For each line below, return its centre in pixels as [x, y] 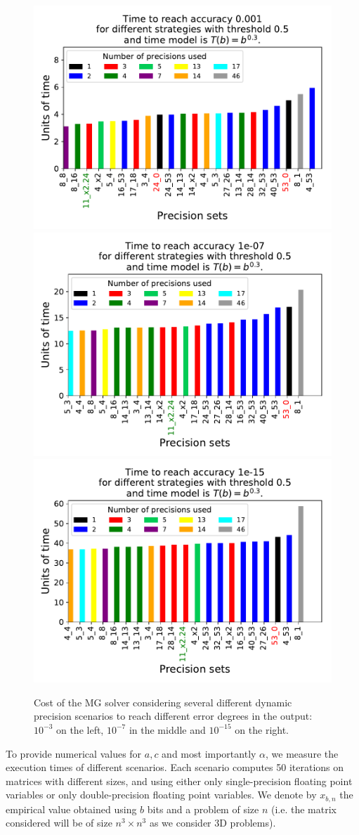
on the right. [262, 729]
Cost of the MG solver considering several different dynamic [163, 702]
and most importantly [209, 753]
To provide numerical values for [74, 753]
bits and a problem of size [203, 809]
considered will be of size [59, 823]
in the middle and [167, 729]
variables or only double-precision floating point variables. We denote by [161, 795]
